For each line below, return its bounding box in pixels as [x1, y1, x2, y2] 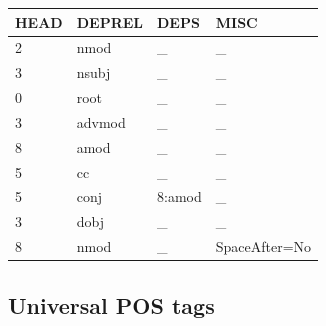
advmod [76, 111, 126, 132]
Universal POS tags [8, 289, 215, 320]
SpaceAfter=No [215, 236, 312, 257]
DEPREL [76, 11, 143, 32]
